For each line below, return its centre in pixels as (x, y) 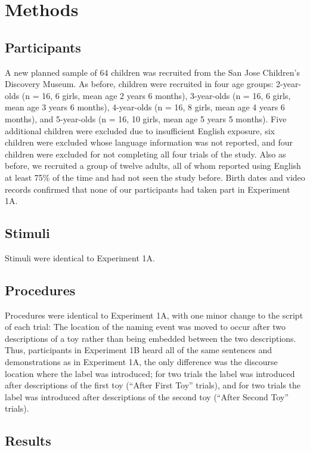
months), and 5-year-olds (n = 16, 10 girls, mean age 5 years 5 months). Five (146, 118)
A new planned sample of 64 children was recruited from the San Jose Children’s (152, 72)
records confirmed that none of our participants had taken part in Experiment (148, 189)
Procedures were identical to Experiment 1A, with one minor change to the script (154, 315)
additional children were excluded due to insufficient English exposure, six (140, 130)
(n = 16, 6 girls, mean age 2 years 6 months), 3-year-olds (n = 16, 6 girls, (156, 95)
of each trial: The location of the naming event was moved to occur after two (145, 327)
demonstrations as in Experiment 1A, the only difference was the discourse (141, 362)
